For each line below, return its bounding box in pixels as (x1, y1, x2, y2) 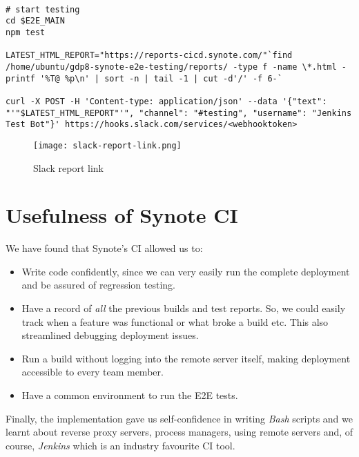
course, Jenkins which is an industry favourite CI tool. (6, 438, 235, 452)
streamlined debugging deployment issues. (21, 328, 199, 342)
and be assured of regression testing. (21, 278, 175, 292)
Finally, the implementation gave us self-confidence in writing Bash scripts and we (6, 411, 353, 425)
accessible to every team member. (21, 364, 164, 379)
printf (6, 73, 35, 84)
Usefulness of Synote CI (6, 201, 238, 229)
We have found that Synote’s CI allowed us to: (6, 241, 203, 255)
